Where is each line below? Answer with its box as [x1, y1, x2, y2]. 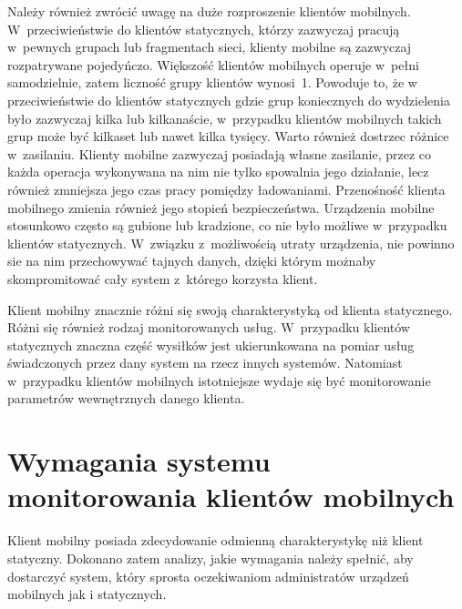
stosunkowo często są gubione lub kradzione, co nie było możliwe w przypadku [7, 216, 447, 235]
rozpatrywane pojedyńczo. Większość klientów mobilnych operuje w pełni [7, 55, 419, 74]
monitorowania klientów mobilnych [7, 478, 455, 515]
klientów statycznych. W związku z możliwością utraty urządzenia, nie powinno [7, 233, 455, 252]
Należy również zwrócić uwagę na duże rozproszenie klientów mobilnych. [7, 2, 411, 20]
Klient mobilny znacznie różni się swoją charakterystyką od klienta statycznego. [7, 299, 453, 319]
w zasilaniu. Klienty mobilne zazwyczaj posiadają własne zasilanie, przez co [7, 144, 432, 163]
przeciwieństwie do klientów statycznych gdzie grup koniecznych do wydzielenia [7, 90, 450, 109]
